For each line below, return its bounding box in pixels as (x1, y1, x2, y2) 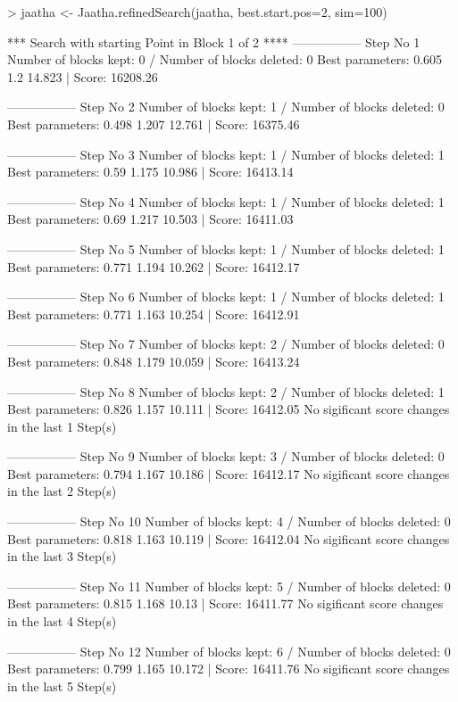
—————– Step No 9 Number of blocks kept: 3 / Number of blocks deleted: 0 (7, 447, 445, 466)
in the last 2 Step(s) (7, 482, 117, 500)
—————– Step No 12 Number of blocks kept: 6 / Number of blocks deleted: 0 (7, 641, 451, 660)
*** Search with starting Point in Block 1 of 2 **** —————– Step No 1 (7, 32, 421, 51)
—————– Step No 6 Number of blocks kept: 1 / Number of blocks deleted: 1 (7, 287, 445, 306)
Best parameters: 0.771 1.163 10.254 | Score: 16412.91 (7, 304, 300, 323)
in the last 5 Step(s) (7, 676, 117, 695)
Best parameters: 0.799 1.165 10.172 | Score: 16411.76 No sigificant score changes (7, 659, 450, 678)
